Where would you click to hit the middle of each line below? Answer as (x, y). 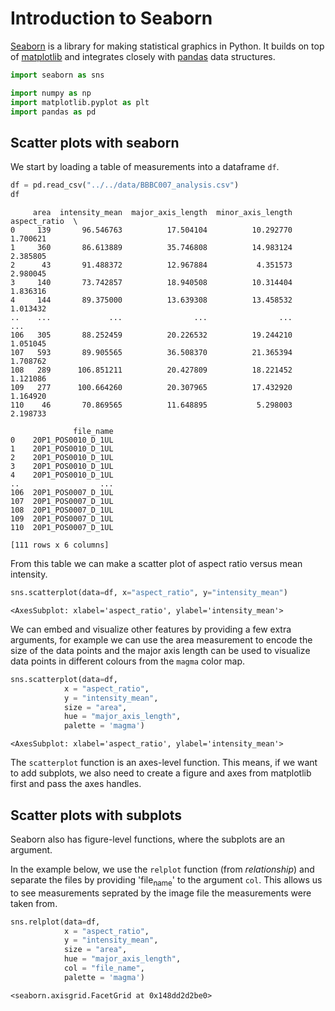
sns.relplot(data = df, (55, 922)
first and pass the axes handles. (76, 784)
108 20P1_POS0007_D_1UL (62, 510)
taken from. (34, 903)
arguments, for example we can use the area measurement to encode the (161, 639)
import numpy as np (51, 93)
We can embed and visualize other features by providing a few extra (151, 629)
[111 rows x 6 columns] (60, 545)
